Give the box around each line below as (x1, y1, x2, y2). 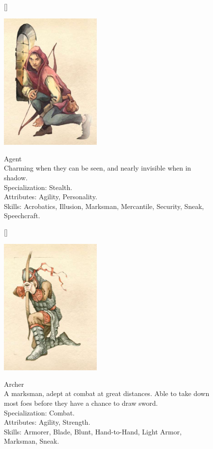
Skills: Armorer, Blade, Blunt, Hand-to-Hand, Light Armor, (4, 426, 182, 436)
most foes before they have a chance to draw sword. (4, 397, 158, 408)
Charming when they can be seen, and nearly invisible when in (4, 163, 191, 173)
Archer (4, 379, 24, 389)
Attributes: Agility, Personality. (4, 191, 97, 202)
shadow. (4, 172, 28, 182)
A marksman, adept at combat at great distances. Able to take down (4, 388, 210, 398)
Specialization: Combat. (4, 407, 75, 417)
